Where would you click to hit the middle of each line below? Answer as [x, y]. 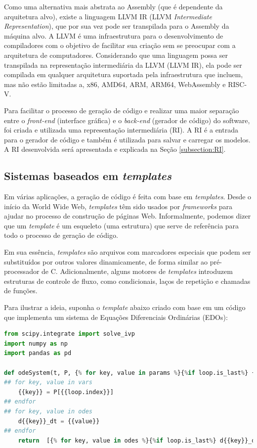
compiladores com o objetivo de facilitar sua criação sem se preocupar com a [120, 45]
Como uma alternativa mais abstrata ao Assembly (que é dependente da [113, 6]
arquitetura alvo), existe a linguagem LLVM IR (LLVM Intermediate [108, 16]
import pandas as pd [38, 353]
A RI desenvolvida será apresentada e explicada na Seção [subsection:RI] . [115, 149]
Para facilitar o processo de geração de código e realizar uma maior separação [122, 110]
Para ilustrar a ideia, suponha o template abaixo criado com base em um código [125, 307]
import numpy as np [36, 343]
